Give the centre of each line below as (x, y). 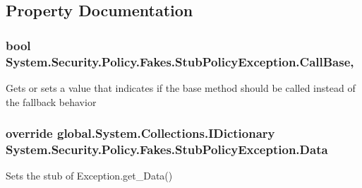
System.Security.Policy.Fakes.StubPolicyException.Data (167, 149)
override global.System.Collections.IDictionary (140, 133)
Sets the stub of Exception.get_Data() (89, 176)
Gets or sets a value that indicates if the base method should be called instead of (181, 87)
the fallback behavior (51, 101)
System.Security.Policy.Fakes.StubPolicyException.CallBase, (180, 61)
